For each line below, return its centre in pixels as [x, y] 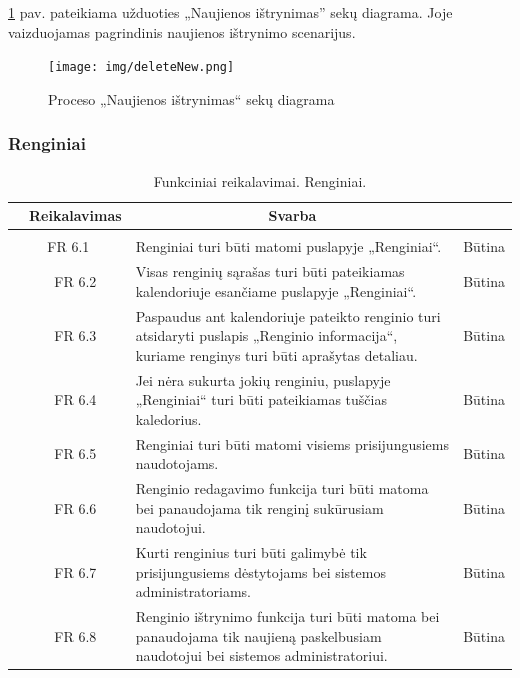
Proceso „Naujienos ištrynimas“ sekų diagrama [191, 98]
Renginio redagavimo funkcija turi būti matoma [282, 488]
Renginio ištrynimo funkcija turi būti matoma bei [287, 616]
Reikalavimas [75, 215]
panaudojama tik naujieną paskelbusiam [258, 635]
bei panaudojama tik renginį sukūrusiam [259, 507]
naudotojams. [177, 463]
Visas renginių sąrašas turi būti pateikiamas [270, 271]
